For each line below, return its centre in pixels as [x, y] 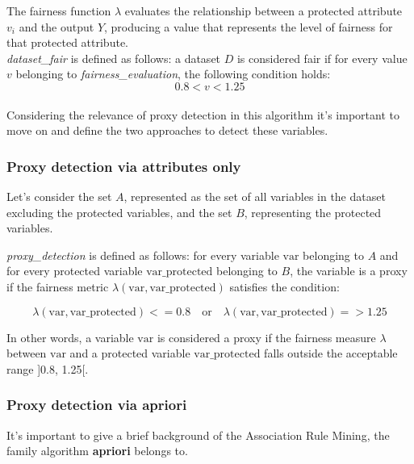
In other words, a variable [70, 337]
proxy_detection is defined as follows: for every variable [143, 255]
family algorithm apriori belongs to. [97, 451]
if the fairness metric [58, 286]
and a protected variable [130, 353]
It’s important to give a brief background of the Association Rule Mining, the [198, 435]
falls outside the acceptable [331, 353]
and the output [56, 26]
